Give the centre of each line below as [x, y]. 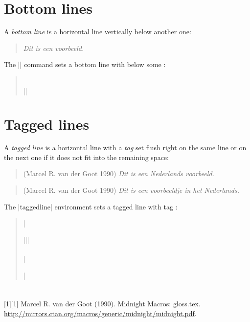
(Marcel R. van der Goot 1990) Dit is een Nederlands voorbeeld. [119, 173]
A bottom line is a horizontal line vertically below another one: [98, 32]
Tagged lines [47, 124]
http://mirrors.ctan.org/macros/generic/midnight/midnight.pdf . [100, 313]
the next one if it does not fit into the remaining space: [86, 157]
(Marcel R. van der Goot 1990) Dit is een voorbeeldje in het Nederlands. [131, 190]
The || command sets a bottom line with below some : [85, 64]
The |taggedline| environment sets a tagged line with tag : [91, 206]
